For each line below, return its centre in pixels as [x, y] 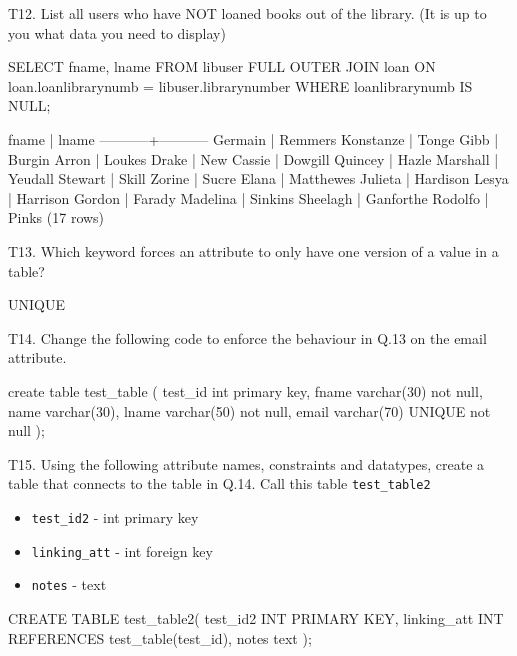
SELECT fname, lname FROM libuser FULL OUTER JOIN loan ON [222, 66]
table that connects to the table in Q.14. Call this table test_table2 [219, 483]
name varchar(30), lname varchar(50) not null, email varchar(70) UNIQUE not [249, 410]
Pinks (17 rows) [56, 217]
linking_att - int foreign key [122, 550]
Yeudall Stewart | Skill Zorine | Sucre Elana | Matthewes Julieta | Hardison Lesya [258, 178]
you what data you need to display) [117, 32]
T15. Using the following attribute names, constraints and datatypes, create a [246, 463]
